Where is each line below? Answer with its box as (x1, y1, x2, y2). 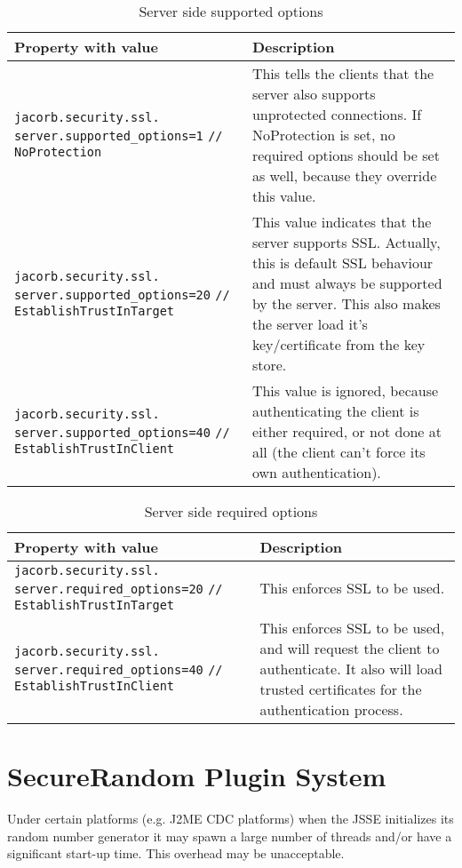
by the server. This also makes (251, 293, 441, 314)
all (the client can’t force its (251, 442, 426, 462)
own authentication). (251, 462, 381, 482)
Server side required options (144, 501, 318, 522)
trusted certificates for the (259, 679, 422, 699)
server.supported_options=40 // (14, 426, 230, 440)
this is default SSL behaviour (251, 252, 434, 273)
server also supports (251, 84, 376, 104)
